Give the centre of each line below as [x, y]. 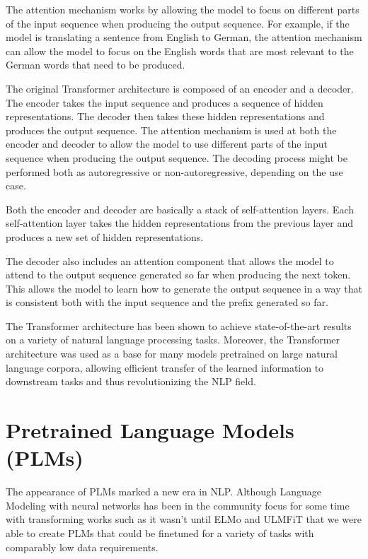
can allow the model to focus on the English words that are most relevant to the [180, 51]
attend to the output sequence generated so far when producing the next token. [178, 275]
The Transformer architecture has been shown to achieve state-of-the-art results [179, 325]
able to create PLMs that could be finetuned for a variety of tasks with [160, 532]
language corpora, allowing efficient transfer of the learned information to [165, 367]
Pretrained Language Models [150, 430]
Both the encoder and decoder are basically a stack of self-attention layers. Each [180, 209]
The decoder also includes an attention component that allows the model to [170, 260]
